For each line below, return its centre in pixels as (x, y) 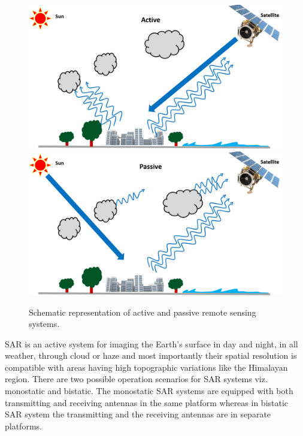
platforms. (23, 426)
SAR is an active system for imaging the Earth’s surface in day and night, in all (151, 343)
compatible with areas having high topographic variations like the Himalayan (146, 367)
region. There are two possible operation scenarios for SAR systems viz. (136, 379)
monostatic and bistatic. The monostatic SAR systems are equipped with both (149, 391)
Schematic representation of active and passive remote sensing (143, 312)
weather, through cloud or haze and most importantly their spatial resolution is (151, 355)
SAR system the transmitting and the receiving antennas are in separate (138, 414)
